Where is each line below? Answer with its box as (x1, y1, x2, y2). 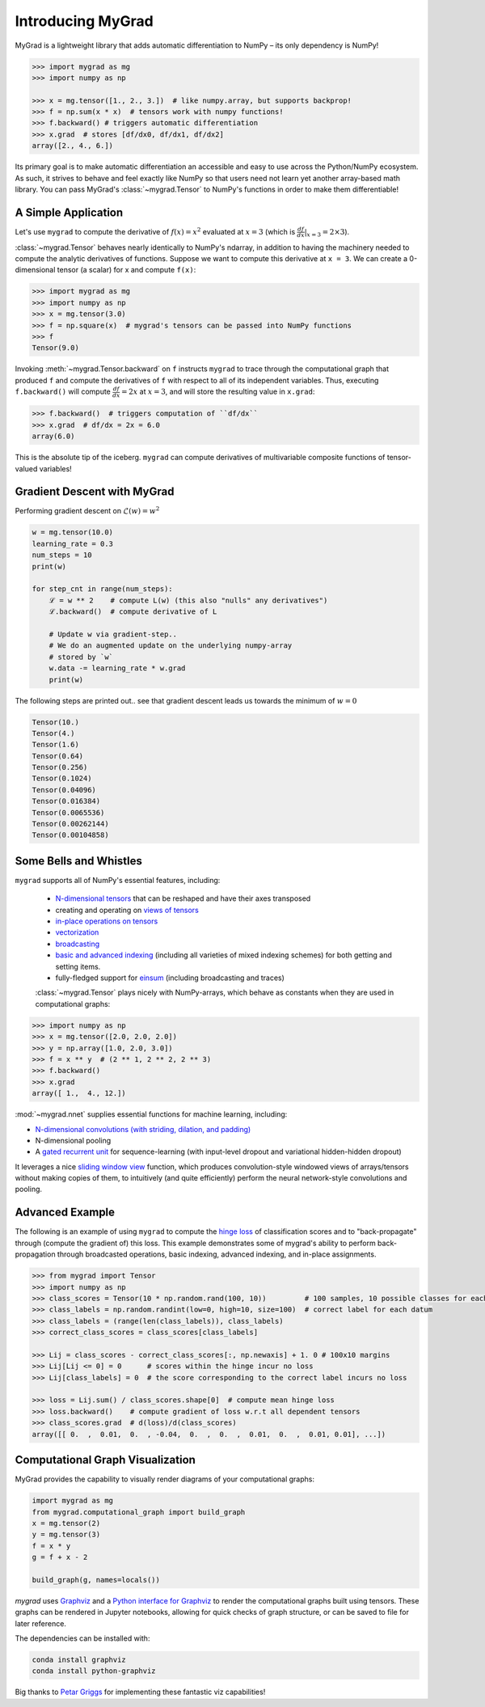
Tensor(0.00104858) (32, 830, 109, 840)
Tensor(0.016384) (32, 796, 101, 806)
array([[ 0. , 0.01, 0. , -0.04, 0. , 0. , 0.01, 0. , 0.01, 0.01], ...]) (32, 1430, 386, 1439)
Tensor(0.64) (32, 751, 84, 760)
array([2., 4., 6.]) (32, 142, 113, 150)
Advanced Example (15, 1206, 116, 1219)
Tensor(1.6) (32, 740, 80, 750)
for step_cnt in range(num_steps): (32, 585, 173, 594)
